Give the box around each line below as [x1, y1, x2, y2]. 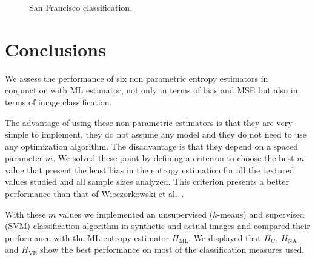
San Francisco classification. [29, 1, 133, 13]
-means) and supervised [217, 207, 305, 220]
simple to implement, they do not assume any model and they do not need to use [5, 128, 307, 141]
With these [5, 207, 46, 220]
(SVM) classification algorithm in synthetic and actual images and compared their [5, 219, 310, 232]
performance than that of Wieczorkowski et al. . [5, 187, 184, 200]
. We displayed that [188, 231, 261, 244]
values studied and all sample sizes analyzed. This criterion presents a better [5, 175, 289, 188]
